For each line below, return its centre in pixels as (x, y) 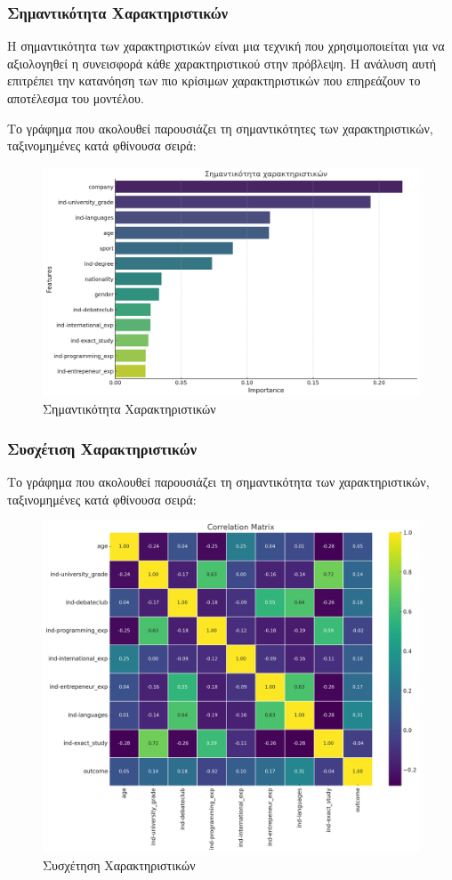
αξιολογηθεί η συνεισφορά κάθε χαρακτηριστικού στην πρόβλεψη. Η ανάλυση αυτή (222, 63)
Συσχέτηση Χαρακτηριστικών (119, 864)
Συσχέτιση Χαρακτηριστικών (102, 448)
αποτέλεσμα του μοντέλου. (76, 98)
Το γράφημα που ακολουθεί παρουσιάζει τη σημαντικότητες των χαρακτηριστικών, (220, 128)
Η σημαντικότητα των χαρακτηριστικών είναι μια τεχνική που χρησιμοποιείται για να (226, 46)
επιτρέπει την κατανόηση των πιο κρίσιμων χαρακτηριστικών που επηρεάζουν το (214, 81)
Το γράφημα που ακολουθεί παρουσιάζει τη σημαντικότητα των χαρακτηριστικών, (218, 482)
